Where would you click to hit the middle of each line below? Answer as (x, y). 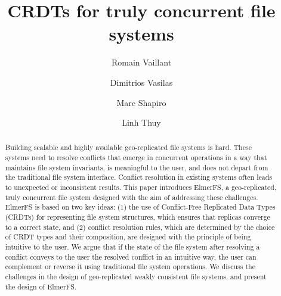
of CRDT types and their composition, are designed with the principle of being (128, 237)
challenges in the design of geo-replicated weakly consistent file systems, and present (136, 277)
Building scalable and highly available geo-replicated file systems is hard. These (128, 147)
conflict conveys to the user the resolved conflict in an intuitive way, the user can (131, 256)
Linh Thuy (141, 122)
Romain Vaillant (141, 62)
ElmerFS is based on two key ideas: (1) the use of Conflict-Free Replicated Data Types (140, 207)
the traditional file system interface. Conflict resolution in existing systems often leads (138, 177)
